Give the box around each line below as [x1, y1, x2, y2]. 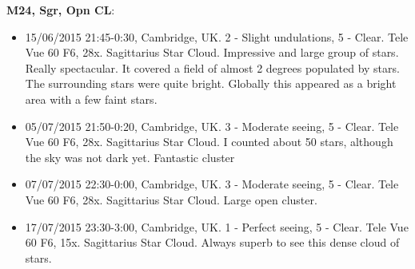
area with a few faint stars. [25, 90, 158, 107]
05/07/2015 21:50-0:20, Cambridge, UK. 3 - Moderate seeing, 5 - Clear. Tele [25, 117, 399, 134]
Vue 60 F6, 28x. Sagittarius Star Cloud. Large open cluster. [25, 191, 317, 208]
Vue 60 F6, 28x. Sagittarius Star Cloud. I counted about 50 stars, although [25, 133, 393, 150]
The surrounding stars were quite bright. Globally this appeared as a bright [25, 75, 397, 92]
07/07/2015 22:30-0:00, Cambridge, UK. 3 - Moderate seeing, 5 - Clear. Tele [25, 176, 399, 192]
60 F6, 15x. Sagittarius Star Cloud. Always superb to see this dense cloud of [25, 234, 400, 251]
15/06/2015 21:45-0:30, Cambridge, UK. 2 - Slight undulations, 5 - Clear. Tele [25, 28, 409, 45]
